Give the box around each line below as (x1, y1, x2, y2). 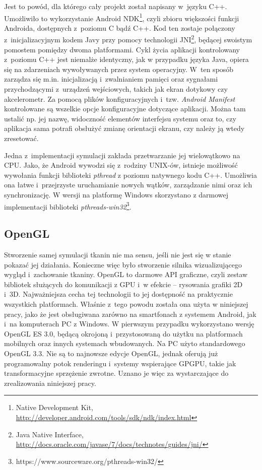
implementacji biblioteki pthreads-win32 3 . (4, 199, 132, 212)
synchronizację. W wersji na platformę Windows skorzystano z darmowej (4, 189, 229, 199)
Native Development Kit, (16, 402, 93, 413)
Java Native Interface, (16, 429, 84, 439)
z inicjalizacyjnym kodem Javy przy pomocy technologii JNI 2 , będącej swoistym (4, 33, 252, 45)
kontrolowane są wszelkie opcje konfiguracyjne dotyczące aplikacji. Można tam (4, 103, 246, 114)
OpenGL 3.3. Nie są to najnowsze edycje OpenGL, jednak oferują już (4, 348, 218, 358)
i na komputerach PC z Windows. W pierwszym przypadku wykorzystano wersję (4, 318, 254, 329)
